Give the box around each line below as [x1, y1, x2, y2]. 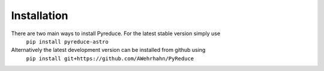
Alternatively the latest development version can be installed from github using [11, 47, 206, 54]
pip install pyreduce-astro [26, 38, 109, 45]
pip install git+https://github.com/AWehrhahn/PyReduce [26, 55, 194, 62]
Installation [11, 9, 68, 22]
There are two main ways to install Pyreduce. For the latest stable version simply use [11, 30, 221, 37]
